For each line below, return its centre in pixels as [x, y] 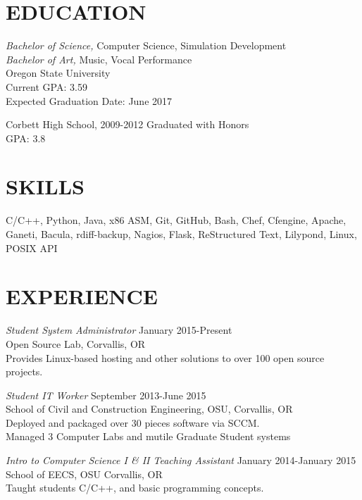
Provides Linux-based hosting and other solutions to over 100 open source [165, 357]
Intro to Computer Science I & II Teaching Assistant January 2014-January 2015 [181, 460]
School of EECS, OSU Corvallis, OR [84, 474]
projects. [24, 371]
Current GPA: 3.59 [46, 86]
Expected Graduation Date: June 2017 [89, 100]
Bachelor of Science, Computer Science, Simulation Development [146, 45]
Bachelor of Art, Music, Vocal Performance [99, 59]
